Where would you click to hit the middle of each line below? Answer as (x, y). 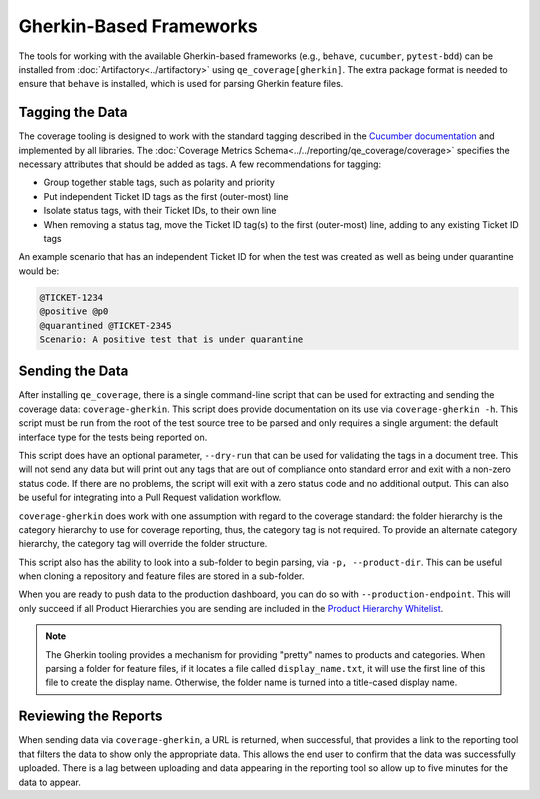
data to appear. (50, 782)
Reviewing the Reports (90, 716)
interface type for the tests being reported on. (113, 437)
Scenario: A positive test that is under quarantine (171, 339)
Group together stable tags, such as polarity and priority (159, 182)
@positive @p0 (74, 311)
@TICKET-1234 (71, 297)
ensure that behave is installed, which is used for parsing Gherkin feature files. (181, 84)
